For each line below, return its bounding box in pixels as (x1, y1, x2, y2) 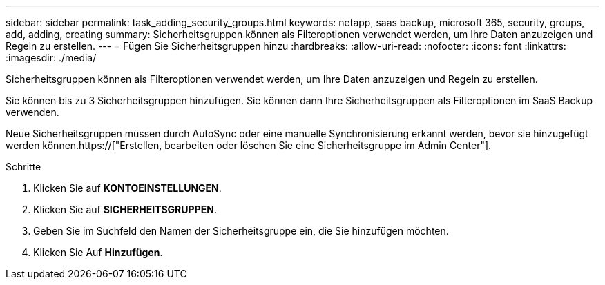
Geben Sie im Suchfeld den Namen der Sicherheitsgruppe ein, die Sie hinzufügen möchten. (33, 225, 449, 237)
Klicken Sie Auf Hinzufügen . (33, 246, 163, 258)
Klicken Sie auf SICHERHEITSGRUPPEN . (33, 204, 217, 215)
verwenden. (6, 106, 59, 118)
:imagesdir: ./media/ (6, 52, 97, 63)
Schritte (6, 161, 41, 173)
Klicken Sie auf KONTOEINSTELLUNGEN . (33, 182, 222, 194)
